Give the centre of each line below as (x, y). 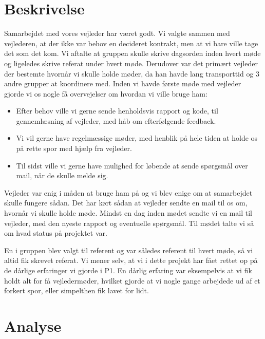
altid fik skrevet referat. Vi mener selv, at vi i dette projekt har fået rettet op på (131, 260)
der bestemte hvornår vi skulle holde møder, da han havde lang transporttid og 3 (132, 73)
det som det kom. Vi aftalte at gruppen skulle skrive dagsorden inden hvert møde (132, 53)
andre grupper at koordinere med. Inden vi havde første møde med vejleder (123, 83)
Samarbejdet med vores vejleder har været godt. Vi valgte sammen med (117, 33)
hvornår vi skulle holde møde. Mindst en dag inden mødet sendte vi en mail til (128, 213)
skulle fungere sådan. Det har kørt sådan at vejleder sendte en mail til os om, (126, 203)
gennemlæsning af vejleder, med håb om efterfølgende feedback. (116, 120)
